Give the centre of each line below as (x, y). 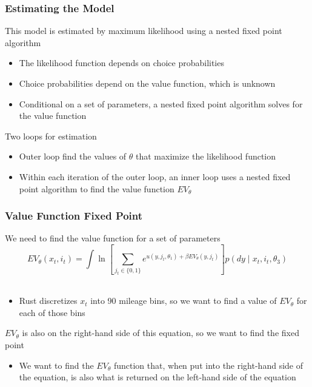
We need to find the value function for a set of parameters (113, 238)
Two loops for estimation (51, 136)
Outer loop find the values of (73, 156)
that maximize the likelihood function (206, 156)
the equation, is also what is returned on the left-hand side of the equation (158, 377)
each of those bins (52, 312)
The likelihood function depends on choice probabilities (121, 63)
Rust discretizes (48, 301)
